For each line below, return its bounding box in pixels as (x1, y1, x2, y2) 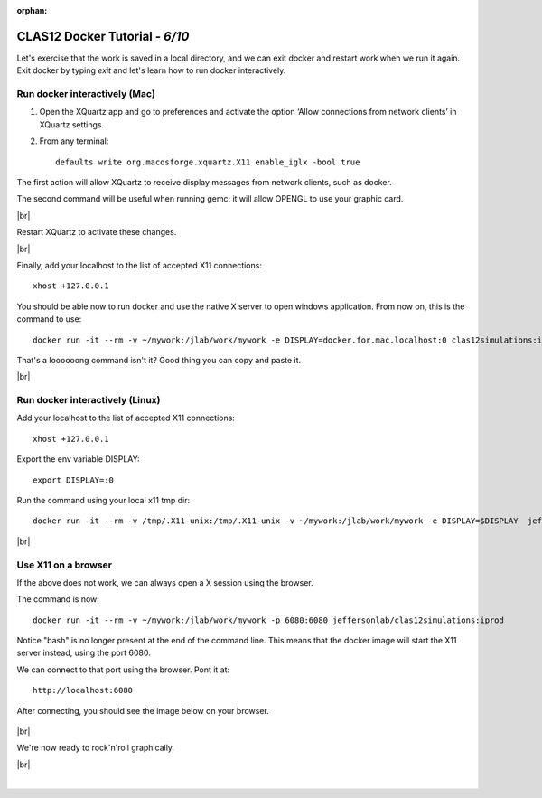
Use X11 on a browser (16, 559, 113, 571)
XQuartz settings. (39, 118, 105, 130)
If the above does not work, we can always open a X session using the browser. (16, 577, 313, 587)
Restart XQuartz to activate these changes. (16, 227, 177, 238)
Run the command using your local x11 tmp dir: (16, 495, 191, 505)
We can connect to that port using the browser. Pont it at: (16, 664, 230, 675)
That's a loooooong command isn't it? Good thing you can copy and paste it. (16, 354, 302, 365)
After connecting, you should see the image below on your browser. (16, 705, 270, 716)
